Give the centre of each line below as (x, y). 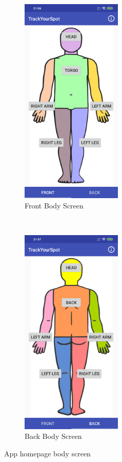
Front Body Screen (54, 205)
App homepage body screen (47, 453)
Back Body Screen (53, 436)
